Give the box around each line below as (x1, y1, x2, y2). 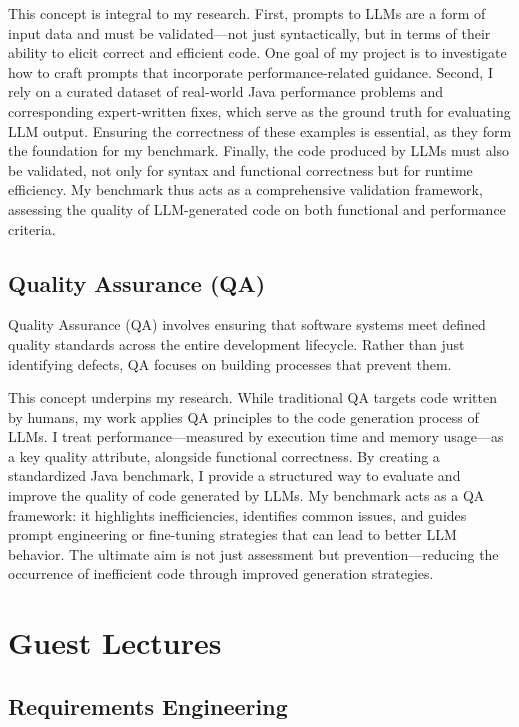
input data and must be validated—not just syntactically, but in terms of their (8, 22, 491, 43)
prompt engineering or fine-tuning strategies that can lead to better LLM (8, 524, 457, 545)
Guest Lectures (8, 622, 222, 663)
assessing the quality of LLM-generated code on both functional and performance (8, 198, 506, 219)
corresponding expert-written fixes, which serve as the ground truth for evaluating (8, 100, 511, 121)
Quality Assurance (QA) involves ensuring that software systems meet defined (8, 314, 486, 335)
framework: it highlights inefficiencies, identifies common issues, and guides (8, 504, 467, 525)
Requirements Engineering (8, 690, 288, 721)
